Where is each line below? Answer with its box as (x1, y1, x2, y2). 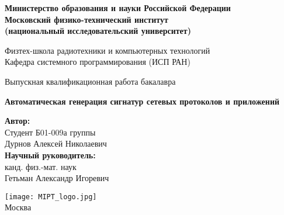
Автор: (5, 115, 30, 127)
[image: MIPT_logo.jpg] (5, 192, 97, 201)
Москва (5, 201, 32, 213)
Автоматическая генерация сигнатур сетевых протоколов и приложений (5, 95, 280, 107)
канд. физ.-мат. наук (5, 160, 77, 172)
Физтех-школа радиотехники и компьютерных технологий (5, 44, 210, 56)
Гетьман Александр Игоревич (5, 172, 109, 184)
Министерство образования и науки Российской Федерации (5, 2, 231, 13)
